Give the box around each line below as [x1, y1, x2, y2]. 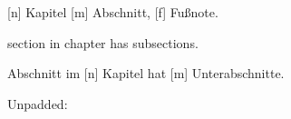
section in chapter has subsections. [7, 33, 199, 52]
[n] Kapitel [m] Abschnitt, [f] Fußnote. [7, 3, 218, 21]
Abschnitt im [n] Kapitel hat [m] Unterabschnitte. [7, 64, 285, 83]
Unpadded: [7, 94, 68, 113]
